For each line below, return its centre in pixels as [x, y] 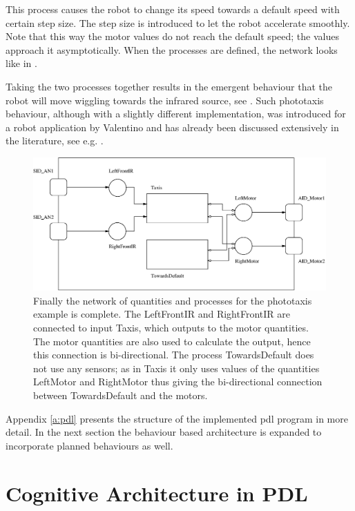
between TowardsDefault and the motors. [121, 395]
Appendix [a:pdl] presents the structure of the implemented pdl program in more [177, 418]
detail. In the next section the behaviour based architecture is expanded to [164, 432]
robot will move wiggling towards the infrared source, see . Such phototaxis [165, 100]
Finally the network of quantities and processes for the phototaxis [173, 300]
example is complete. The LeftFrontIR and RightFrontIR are [162, 314]
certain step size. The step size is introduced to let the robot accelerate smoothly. [178, 22]
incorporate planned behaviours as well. [89, 445]
